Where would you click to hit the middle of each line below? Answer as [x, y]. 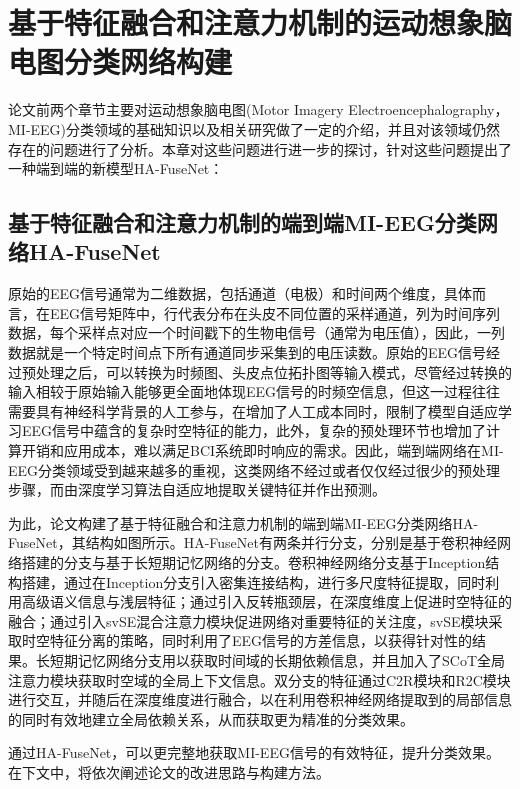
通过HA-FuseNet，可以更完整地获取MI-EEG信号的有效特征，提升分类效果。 [254, 752]
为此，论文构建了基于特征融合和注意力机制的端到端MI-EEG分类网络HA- [243, 522]
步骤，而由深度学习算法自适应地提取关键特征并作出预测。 [197, 489]
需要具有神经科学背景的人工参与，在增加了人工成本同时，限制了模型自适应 [253, 410]
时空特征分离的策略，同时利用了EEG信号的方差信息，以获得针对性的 [247, 640]
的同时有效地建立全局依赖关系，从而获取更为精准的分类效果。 [211, 718]
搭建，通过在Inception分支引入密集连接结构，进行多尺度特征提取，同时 [253, 581]
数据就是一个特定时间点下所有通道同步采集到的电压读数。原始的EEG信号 [247, 352]
